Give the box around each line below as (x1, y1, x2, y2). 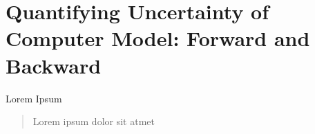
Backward (6, 51, 102, 79)
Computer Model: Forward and (6, 24, 310, 52)
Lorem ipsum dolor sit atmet (32, 114, 155, 129)
